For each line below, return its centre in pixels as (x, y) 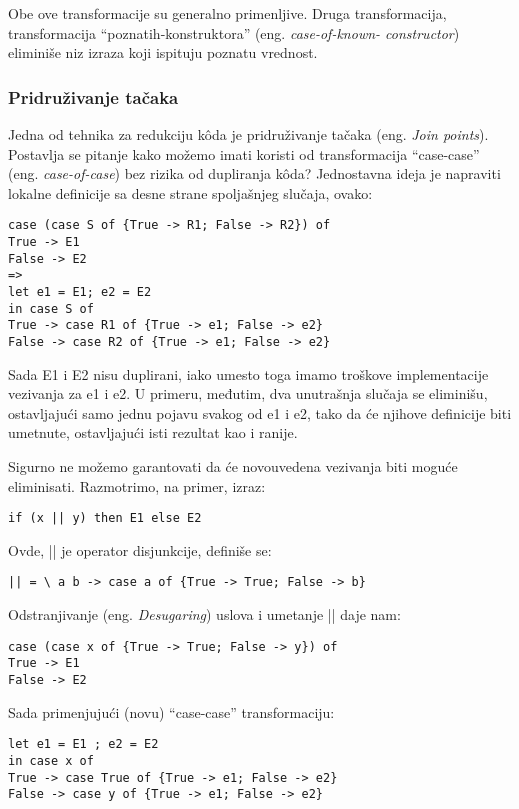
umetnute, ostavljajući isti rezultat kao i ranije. (153, 432)
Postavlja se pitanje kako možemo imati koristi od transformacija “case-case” (244, 153)
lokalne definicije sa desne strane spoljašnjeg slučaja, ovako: (190, 192)
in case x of (51, 760)
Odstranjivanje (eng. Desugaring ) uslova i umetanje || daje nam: (204, 614)
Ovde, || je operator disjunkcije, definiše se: (140, 549)
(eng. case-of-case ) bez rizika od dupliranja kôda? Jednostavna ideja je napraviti (254, 173)
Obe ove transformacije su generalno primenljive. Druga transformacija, (227, 13)
